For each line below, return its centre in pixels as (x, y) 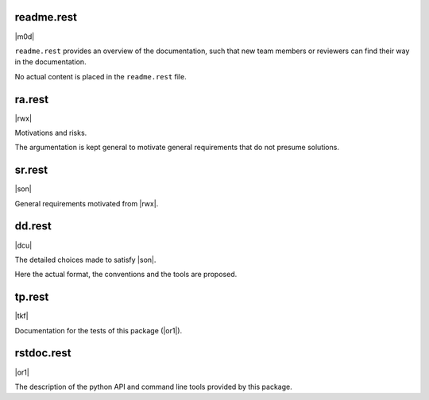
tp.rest (32, 297)
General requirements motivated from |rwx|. (87, 203)
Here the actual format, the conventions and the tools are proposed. (126, 275)
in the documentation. (50, 62)
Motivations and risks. (51, 133)
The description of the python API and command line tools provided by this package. (154, 387)
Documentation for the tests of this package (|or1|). (99, 330)
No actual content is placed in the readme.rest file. (100, 76)
